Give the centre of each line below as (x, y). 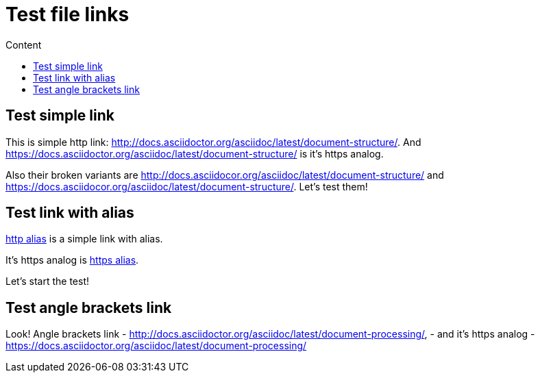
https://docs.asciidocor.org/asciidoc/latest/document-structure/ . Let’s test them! (187, 186)
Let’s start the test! (48, 281)
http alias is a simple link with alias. (84, 239)
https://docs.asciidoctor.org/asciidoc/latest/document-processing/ (156, 346)
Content (24, 45)
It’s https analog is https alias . (72, 260)
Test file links (67, 14)
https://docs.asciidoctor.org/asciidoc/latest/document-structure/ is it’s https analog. (195, 153)
